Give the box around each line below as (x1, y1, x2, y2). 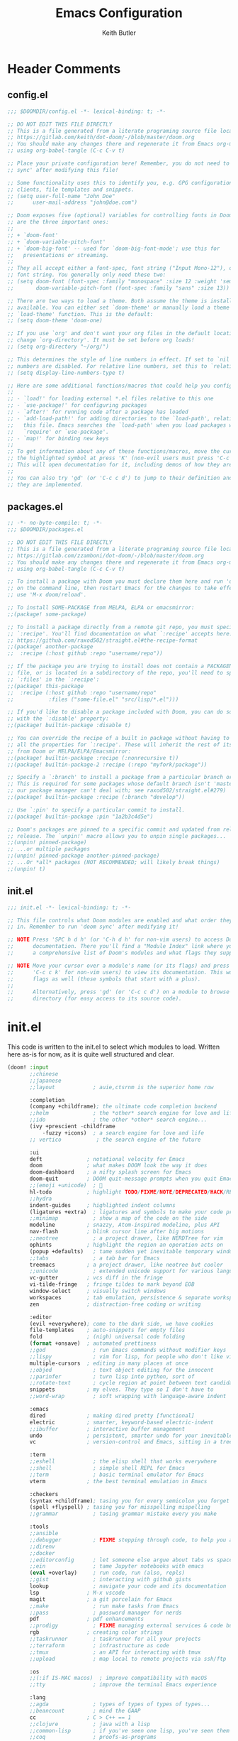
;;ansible (29, 1530, 59, 1537)
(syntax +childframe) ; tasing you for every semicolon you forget (29, 1497, 230, 1505)
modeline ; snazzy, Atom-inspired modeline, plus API (29, 1221, 220, 1229)
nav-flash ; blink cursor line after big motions (29, 1228, 204, 1235)
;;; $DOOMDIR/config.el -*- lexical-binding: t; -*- (7, 108, 166, 115)
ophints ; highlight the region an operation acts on (29, 1241, 223, 1248)
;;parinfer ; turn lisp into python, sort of (29, 1372, 195, 1380)
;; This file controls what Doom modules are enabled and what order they (7, 917, 233, 924)
